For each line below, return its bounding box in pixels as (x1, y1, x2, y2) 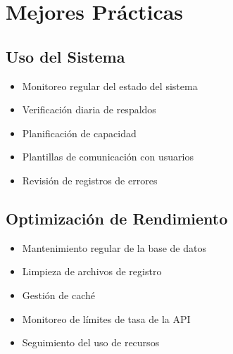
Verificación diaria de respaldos (22, 102, 156, 117)
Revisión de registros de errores (22, 172, 158, 187)
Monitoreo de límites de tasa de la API (22, 311, 191, 326)
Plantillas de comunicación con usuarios (22, 149, 194, 164)
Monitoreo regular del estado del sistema (22, 78, 198, 93)
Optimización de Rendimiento (6, 207, 228, 229)
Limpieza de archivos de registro (22, 264, 162, 279)
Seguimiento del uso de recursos (22, 335, 160, 350)
